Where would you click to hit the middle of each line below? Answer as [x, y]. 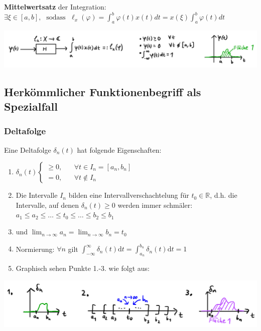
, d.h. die [224, 195]
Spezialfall [31, 106]
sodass [56, 18]
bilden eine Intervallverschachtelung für [129, 195]
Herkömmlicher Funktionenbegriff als [103, 91]
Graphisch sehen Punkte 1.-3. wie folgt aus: [83, 268]
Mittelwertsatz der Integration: [55, 7]
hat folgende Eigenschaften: [119, 149]
